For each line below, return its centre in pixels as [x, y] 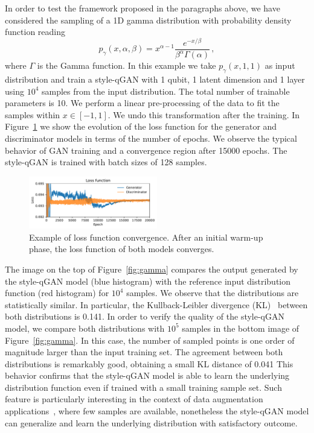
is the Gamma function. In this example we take [127, 65]
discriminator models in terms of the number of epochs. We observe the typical [151, 138]
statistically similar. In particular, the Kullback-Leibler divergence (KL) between [156, 304]
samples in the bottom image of [241, 328]
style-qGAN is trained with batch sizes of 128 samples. [106, 162]
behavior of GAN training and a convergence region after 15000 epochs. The [146, 150]
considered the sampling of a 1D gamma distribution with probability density [148, 20]
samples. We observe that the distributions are [213, 293]
